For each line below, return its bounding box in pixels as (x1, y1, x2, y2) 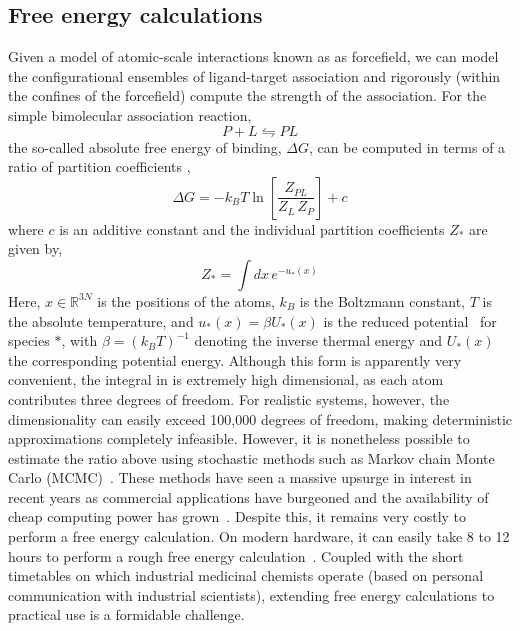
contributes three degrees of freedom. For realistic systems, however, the (8, 388, 450, 409)
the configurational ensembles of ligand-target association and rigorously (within (8, 65, 501, 86)
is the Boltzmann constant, (299, 290, 465, 311)
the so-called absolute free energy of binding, (8, 136, 282, 157)
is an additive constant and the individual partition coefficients (59, 218, 445, 239)
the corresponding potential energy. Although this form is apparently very (8, 349, 462, 370)
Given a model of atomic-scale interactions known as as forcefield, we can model (8, 46, 499, 67)
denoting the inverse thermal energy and (194, 330, 443, 351)
